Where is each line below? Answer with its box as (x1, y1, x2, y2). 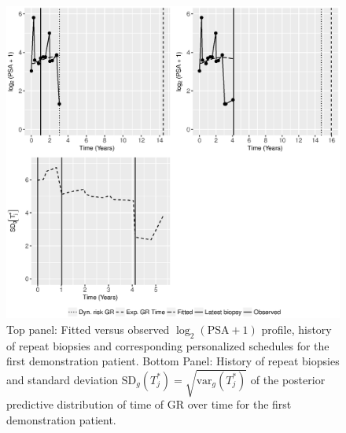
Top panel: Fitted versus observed (6, 320, 170, 337)
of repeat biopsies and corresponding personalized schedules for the (6, 337, 329, 353)
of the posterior (250, 371, 326, 387)
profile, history (261, 320, 332, 337)
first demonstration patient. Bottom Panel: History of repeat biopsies (6, 353, 340, 369)
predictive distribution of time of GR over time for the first (6, 396, 292, 413)
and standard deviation (6, 371, 119, 387)
